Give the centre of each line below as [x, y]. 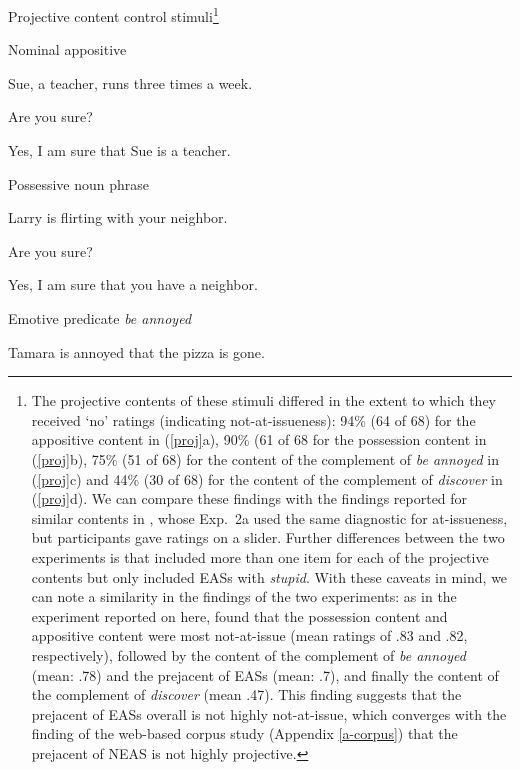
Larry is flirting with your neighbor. [118, 217]
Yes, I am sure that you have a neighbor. [133, 284]
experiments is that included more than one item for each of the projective [260, 556]
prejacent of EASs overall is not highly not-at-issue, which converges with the [269, 713]
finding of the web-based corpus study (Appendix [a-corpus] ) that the [244, 733]
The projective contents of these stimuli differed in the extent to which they [264, 400]
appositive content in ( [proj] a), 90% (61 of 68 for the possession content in [259, 439]
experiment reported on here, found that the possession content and [239, 615]
